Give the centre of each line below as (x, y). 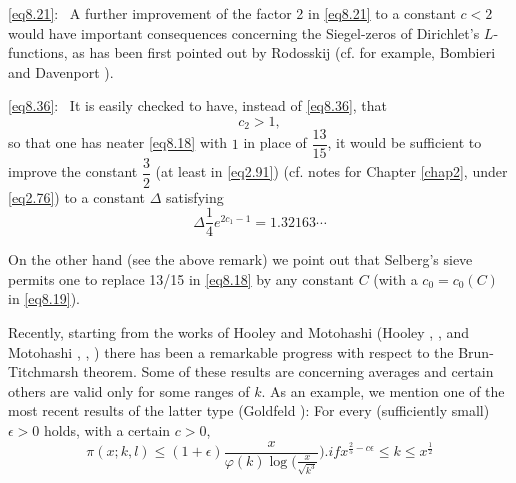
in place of (275, 142)
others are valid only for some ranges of (129, 390)
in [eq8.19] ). (44, 298)
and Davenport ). (61, 71)
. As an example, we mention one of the (383, 390)
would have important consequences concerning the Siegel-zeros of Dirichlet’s (244, 32)
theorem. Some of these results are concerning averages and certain (288, 371)
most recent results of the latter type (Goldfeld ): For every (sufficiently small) (249, 410)
